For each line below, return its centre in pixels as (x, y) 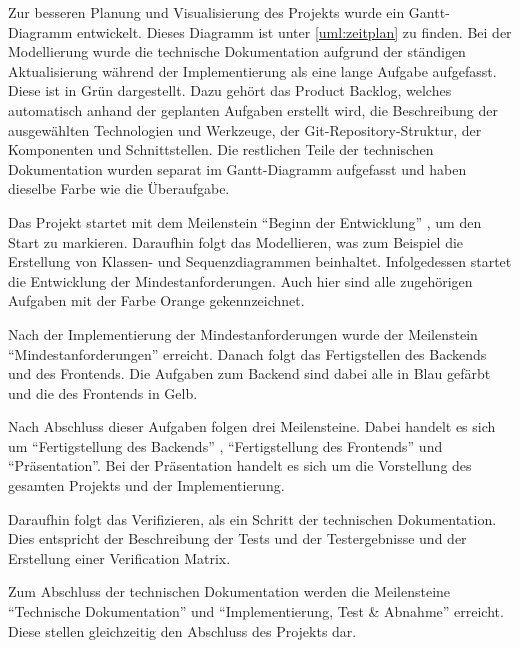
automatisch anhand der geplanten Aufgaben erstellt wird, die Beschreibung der (253, 109)
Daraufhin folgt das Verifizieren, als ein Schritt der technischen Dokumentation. (252, 518)
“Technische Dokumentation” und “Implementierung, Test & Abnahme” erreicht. (256, 611)
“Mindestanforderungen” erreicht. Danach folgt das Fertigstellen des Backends (247, 353)
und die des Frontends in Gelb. (103, 392)
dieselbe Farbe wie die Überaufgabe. (119, 188)
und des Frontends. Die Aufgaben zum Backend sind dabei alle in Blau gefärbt (249, 373)
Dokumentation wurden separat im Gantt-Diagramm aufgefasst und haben (237, 168)
